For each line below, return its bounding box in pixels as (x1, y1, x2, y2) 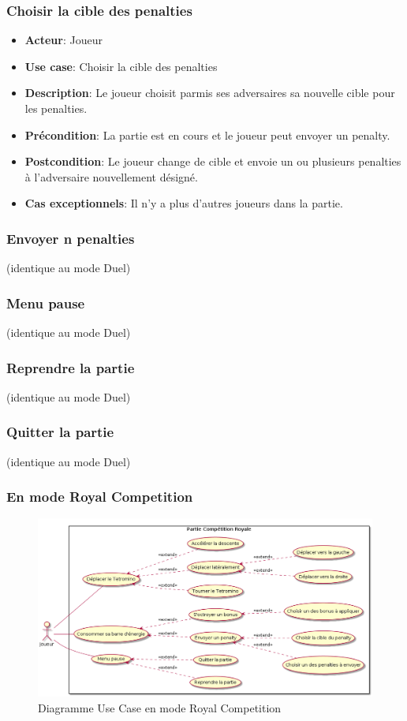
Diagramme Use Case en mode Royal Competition (38, 699, 282, 715)
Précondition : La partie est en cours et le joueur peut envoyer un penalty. (24, 126, 390, 143)
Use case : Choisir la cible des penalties (24, 58, 218, 74)
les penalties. (24, 100, 88, 116)
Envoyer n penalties (6, 228, 135, 248)
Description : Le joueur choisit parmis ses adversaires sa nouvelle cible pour (24, 84, 395, 101)
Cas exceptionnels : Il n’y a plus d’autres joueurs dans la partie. (24, 195, 343, 211)
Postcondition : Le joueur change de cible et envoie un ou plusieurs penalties (24, 153, 401, 170)
